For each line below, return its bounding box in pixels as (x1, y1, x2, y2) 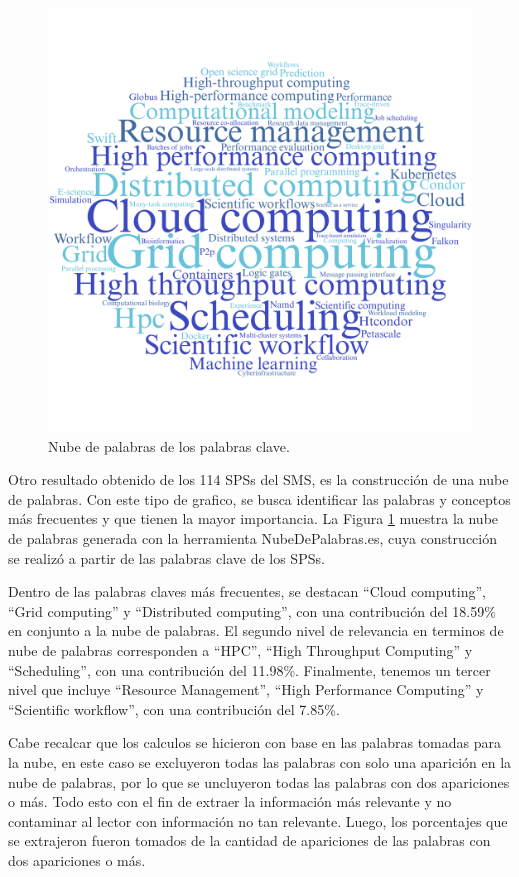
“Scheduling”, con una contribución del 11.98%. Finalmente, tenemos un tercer (8, 659, 491, 680)
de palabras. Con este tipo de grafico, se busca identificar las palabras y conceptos (8, 488, 511, 509)
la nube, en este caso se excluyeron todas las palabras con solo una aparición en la (8, 751, 512, 772)
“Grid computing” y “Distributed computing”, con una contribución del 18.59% (8, 600, 496, 621)
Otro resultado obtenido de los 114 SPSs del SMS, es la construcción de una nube (8, 469, 509, 490)
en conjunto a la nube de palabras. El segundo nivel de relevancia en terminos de (8, 620, 504, 641)
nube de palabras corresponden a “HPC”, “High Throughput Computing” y (8, 639, 473, 660)
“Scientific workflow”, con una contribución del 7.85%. (8, 698, 340, 719)
